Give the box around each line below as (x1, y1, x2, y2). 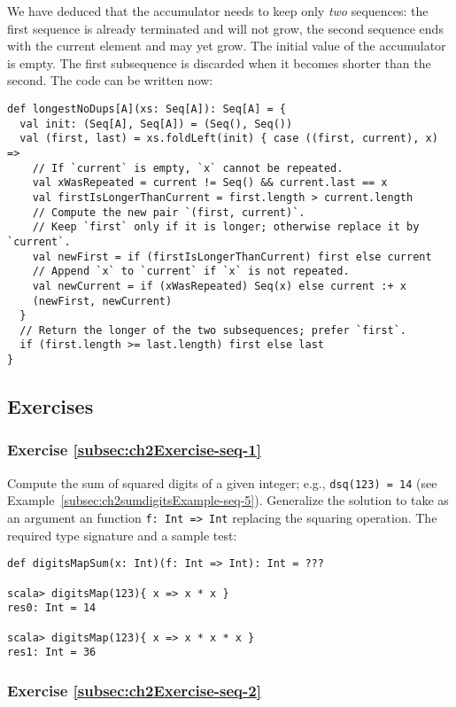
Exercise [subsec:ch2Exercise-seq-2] (7, 679, 261, 701)
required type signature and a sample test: (7, 525, 237, 544)
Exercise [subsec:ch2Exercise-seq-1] (7, 439, 261, 461)
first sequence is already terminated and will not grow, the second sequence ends (7, 19, 444, 37)
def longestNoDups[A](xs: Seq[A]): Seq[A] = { (7, 102, 286, 115)
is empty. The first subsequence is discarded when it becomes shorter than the (7, 53, 431, 72)
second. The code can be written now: (7, 71, 213, 89)
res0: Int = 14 (7, 602, 97, 615)
